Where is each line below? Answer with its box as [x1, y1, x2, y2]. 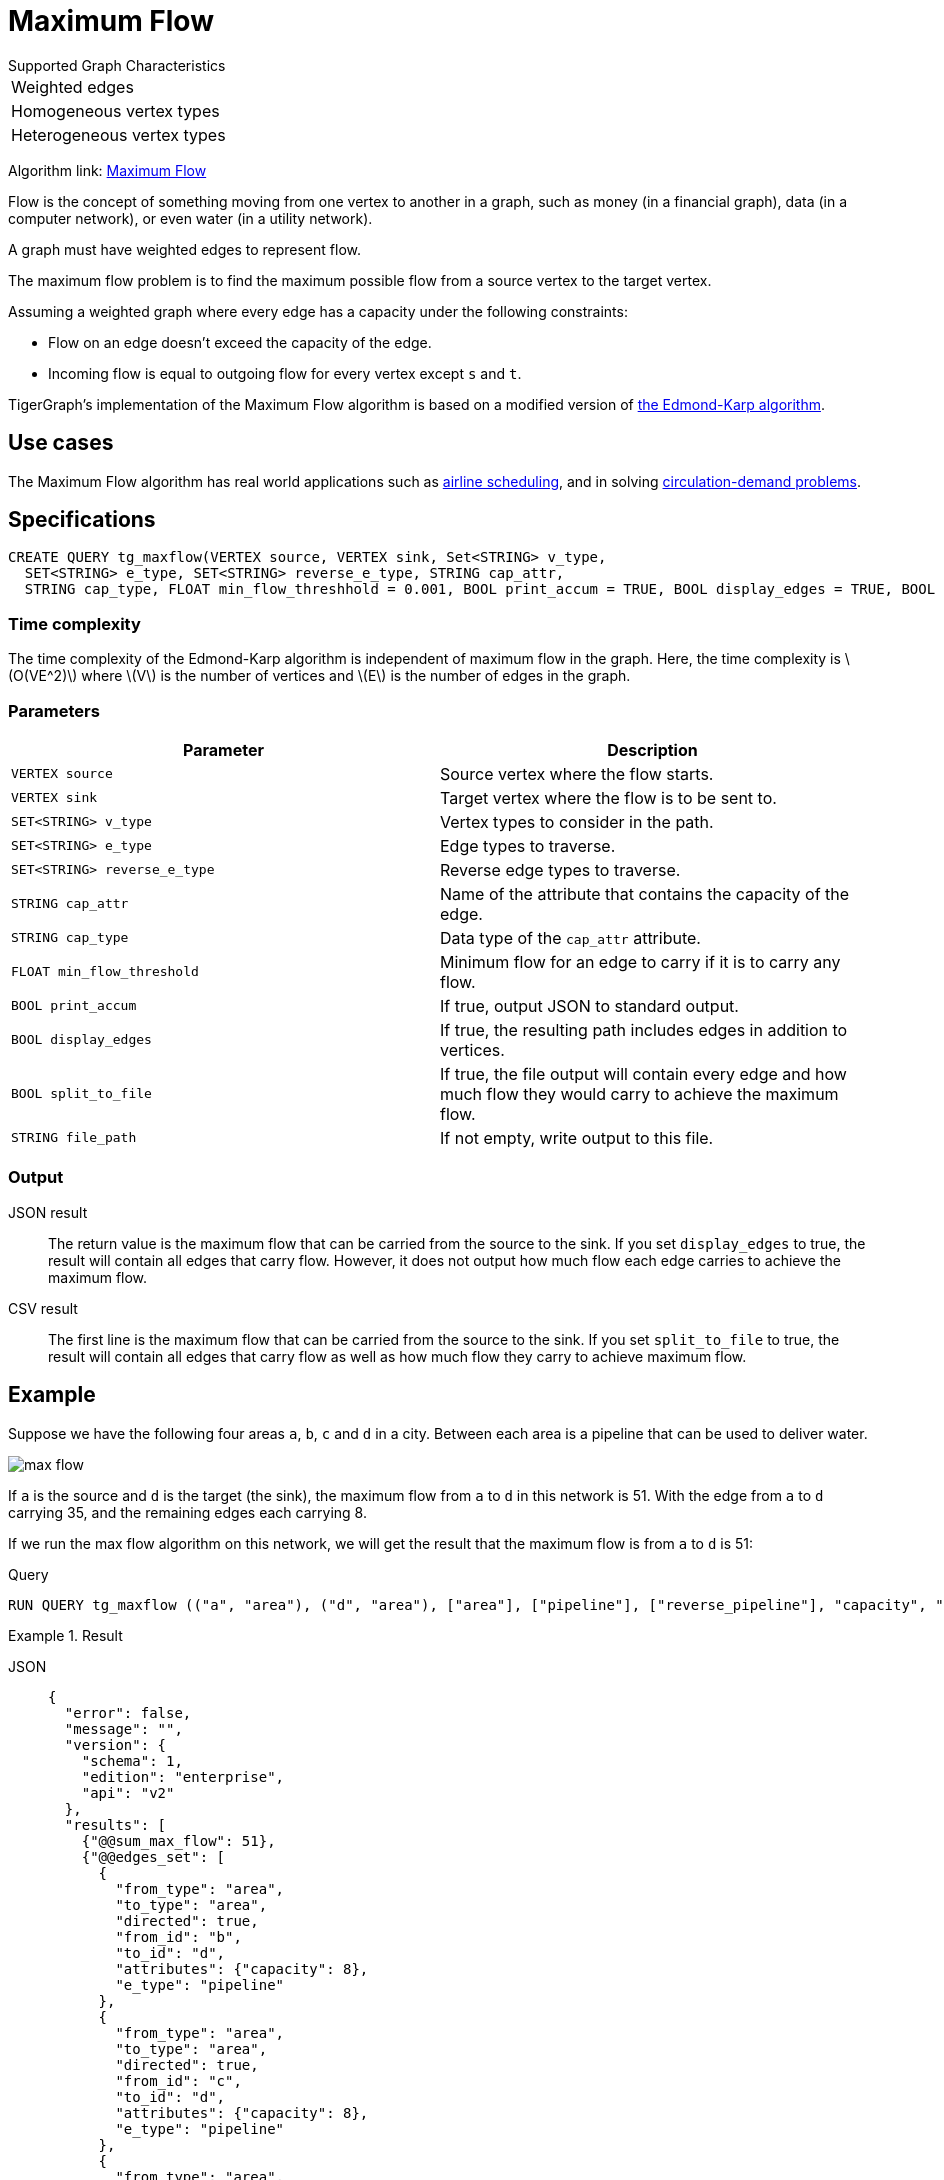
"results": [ [64, 1816, 167, 1833]
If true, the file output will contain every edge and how [440, 1063, 847, 1084]
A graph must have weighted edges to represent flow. [8, 240, 361, 258]
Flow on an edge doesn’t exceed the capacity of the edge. [48, 333, 432, 351]
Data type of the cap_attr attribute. [440, 927, 701, 948]
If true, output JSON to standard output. [440, 995, 739, 1016]
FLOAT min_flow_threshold [11, 964, 199, 980]
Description [607, 739, 698, 760]
